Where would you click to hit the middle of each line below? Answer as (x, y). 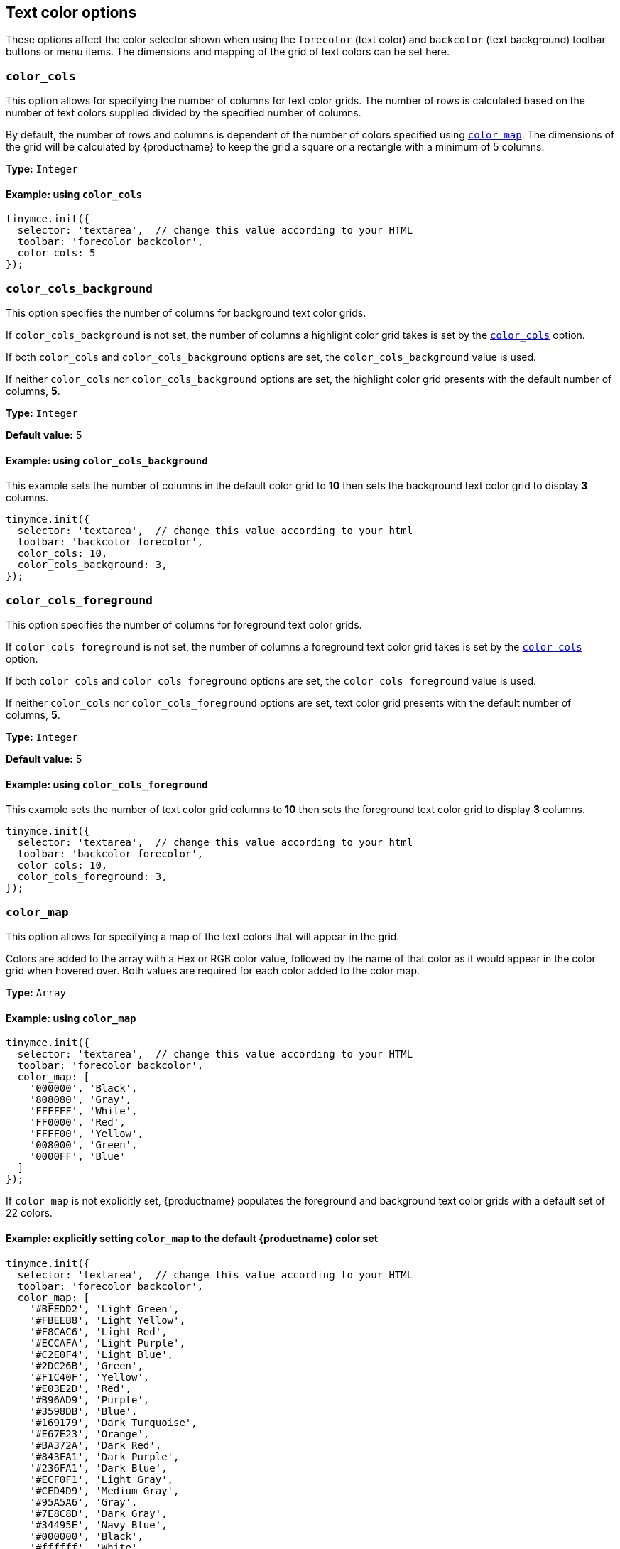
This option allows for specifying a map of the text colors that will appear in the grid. (203, 937)
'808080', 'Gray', (81, 1100)
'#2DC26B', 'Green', (86, 1365)
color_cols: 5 (56, 253)
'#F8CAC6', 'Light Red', (98, 1331)
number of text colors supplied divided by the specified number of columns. (184, 113)
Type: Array (36, 993)
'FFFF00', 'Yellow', (86, 1134)
